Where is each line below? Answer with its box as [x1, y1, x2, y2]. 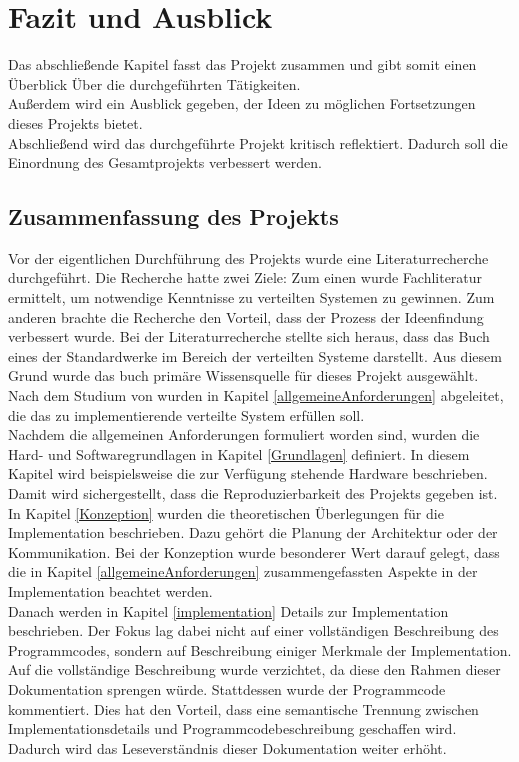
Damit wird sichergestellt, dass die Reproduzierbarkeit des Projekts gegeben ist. [8, 483, 498, 504]
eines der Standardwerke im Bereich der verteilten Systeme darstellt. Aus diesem [8, 345, 502, 366]
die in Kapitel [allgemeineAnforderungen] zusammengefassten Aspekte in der [8, 561, 478, 582]
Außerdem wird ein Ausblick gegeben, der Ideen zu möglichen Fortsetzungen [8, 93, 476, 114]
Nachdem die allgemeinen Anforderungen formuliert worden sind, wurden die [8, 424, 480, 445]
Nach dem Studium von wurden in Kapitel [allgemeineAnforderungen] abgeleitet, [8, 385, 504, 406]
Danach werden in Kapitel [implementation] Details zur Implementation [8, 600, 449, 621]
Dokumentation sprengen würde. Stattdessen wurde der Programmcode [8, 678, 446, 699]
